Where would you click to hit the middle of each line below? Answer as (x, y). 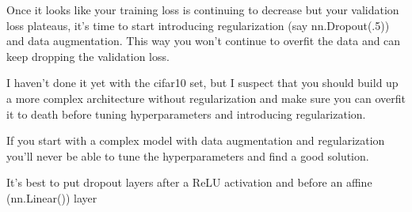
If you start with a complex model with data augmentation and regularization (196, 140)
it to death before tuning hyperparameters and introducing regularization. (186, 114)
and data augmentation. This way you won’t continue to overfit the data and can (204, 41)
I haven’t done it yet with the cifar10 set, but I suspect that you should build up (202, 83)
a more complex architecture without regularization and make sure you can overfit (206, 98)
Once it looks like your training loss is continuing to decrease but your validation (203, 9)
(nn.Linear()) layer (52, 197)
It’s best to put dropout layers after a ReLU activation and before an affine (189, 182)
